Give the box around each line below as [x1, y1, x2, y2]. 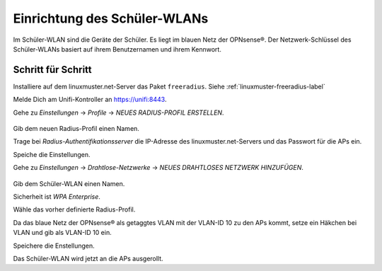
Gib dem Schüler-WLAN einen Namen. [13, 179, 125, 188]
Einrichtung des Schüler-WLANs [13, 11, 209, 26]
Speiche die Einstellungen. [13, 150, 91, 158]
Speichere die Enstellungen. [13, 241, 95, 250]
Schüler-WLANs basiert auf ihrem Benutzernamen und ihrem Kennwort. [13, 45, 222, 53]
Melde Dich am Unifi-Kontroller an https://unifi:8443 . [13, 96, 167, 104]
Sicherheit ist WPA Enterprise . [13, 192, 100, 201]
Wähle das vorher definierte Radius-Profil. [13, 205, 136, 214]
